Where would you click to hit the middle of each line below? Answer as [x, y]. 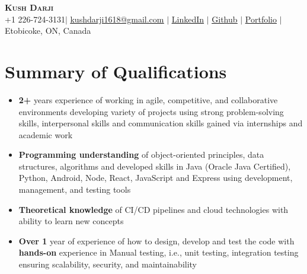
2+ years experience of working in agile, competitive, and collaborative [148, 99]
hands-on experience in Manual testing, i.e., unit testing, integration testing [159, 252]
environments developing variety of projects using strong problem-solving [151, 111]
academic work [46, 134]
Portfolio [261, 19]
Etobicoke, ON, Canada [48, 31]
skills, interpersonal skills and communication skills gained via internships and [161, 123]
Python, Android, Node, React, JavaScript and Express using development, [156, 178]
